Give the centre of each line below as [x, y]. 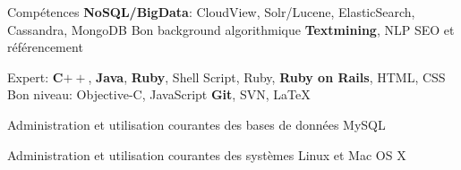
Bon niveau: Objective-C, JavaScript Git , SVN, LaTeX [159, 94]
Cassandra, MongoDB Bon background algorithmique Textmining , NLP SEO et [231, 29]
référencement [45, 47]
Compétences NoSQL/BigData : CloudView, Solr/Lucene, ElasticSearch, [211, 12]
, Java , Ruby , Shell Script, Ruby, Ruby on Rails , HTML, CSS [267, 76]
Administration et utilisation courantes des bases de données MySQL [196, 124]
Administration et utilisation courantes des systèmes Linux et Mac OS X [207, 154]
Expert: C [35, 76]
